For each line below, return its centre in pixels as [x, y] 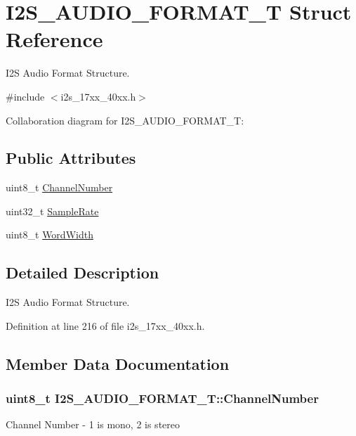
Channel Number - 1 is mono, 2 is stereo [93, 424]
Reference [54, 39]
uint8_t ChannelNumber [59, 187]
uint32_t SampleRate [52, 211]
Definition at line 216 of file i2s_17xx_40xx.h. [105, 325]
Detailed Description [83, 272]
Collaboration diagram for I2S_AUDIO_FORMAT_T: [125, 120]
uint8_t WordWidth [50, 235]
